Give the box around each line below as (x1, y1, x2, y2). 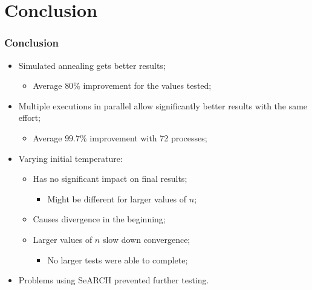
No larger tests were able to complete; (47, 253, 188, 266)
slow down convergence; (102, 233, 190, 245)
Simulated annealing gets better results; (18, 59, 166, 71)
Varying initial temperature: (18, 152, 123, 164)
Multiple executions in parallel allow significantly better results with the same (18, 99, 308, 112)
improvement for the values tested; (83, 79, 212, 92)
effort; (18, 111, 41, 124)
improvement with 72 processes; (89, 131, 207, 144)
